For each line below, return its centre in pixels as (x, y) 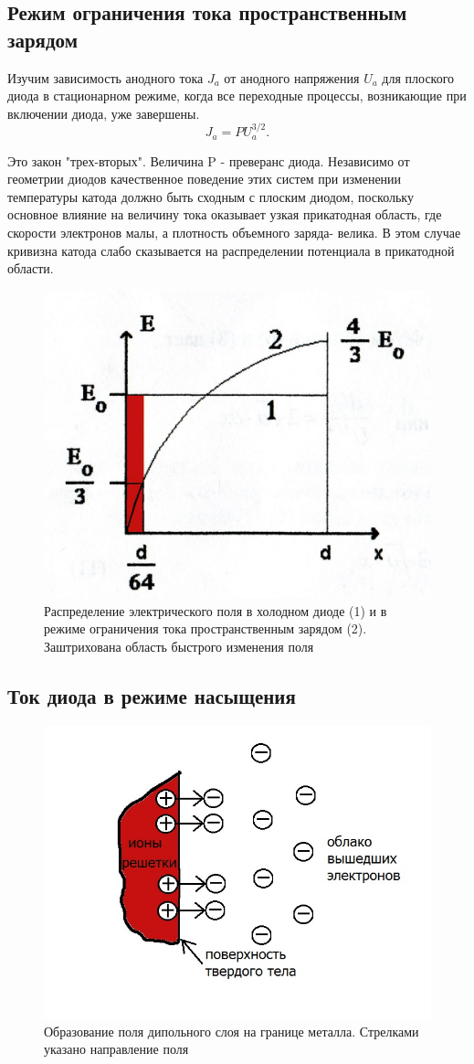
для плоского (418, 77)
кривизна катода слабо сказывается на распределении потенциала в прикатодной (231, 250)
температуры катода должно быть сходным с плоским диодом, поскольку (211, 196)
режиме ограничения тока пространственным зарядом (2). (205, 628)
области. (31, 268)
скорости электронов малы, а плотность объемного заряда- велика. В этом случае (234, 232)
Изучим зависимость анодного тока (105, 77)
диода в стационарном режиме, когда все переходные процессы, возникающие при (237, 96)
